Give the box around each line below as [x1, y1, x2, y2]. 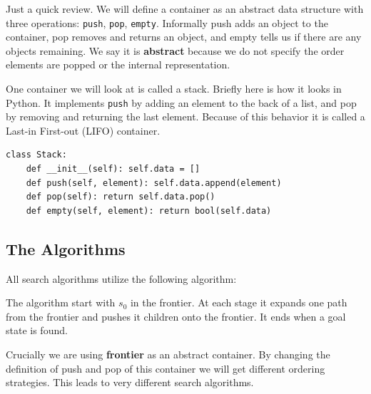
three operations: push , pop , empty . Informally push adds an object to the [6, 15, 328, 30]
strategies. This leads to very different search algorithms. [6, 375, 254, 390]
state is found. [6, 323, 68, 338]
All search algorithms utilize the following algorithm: [6, 271, 237, 286]
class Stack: [6, 150, 67, 160]
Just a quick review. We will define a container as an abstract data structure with [6, 1, 364, 16]
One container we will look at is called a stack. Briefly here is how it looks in [6, 81, 342, 96]
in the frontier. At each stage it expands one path [130, 295, 347, 310]
